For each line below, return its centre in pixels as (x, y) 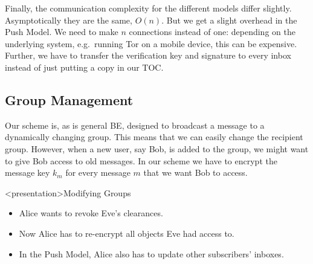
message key (27, 172)
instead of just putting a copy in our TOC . (84, 67)
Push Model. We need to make (62, 32)
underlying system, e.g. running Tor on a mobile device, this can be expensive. (151, 43)
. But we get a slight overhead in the (229, 20)
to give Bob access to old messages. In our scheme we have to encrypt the (141, 160)
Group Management (69, 99)
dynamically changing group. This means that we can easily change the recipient (154, 137)
